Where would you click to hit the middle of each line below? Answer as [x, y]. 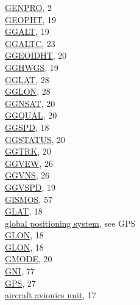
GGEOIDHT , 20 [36, 55]
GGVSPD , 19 [30, 187]
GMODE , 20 [29, 259]
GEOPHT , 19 [31, 19]
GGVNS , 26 [27, 175]
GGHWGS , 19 [32, 67]
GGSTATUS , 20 [35, 139]
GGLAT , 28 [27, 79]
